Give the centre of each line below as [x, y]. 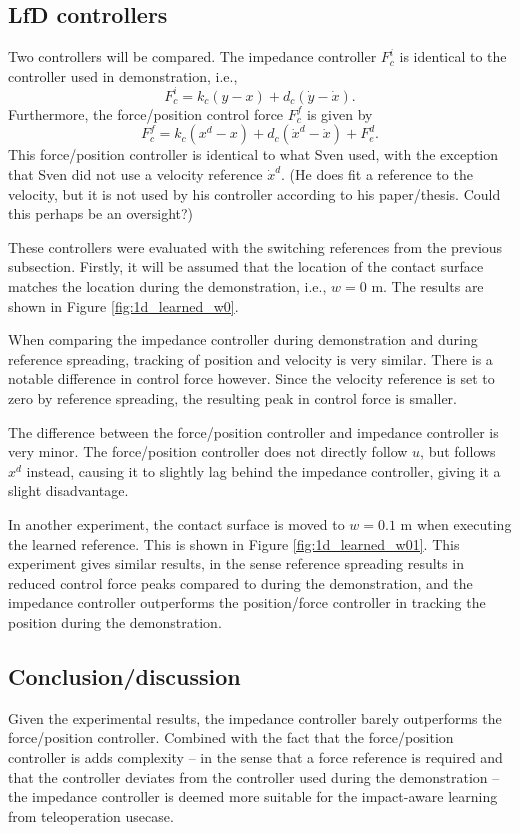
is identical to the [453, 56]
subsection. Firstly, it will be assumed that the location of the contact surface [246, 266]
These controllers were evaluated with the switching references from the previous [255, 246]
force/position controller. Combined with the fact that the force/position [231, 737]
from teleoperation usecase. [91, 815]
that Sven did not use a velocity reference [135, 174]
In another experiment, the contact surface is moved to [176, 523]
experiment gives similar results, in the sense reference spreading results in [236, 563]
